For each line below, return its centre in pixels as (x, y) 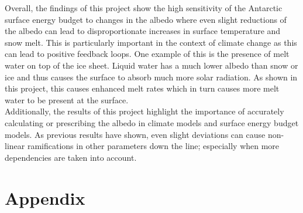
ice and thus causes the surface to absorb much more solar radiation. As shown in (151, 77)
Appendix (45, 197)
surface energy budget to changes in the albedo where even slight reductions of (146, 19)
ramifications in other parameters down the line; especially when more (153, 146)
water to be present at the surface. (67, 99)
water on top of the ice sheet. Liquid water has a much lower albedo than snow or (151, 65)
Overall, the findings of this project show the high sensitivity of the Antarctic (144, 8)
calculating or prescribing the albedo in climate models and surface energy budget (152, 122)
